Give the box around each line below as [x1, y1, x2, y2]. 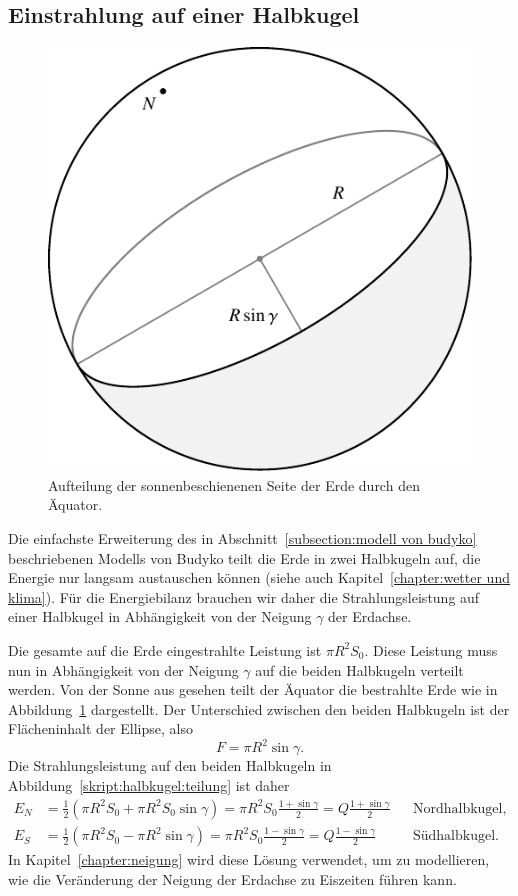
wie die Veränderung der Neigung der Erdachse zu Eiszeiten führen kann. [8, 868, 457, 889]
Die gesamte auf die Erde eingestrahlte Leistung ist [8, 639, 322, 660]
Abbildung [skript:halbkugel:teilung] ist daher [8, 775, 290, 796]
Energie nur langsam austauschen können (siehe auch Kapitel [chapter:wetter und [8, 567, 510, 588]
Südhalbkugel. [412, 829, 499, 844]
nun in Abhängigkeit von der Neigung [8, 659, 239, 680]
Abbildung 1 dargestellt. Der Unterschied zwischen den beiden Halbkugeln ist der [8, 698, 510, 719]
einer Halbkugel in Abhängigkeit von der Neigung [8, 606, 312, 627]
